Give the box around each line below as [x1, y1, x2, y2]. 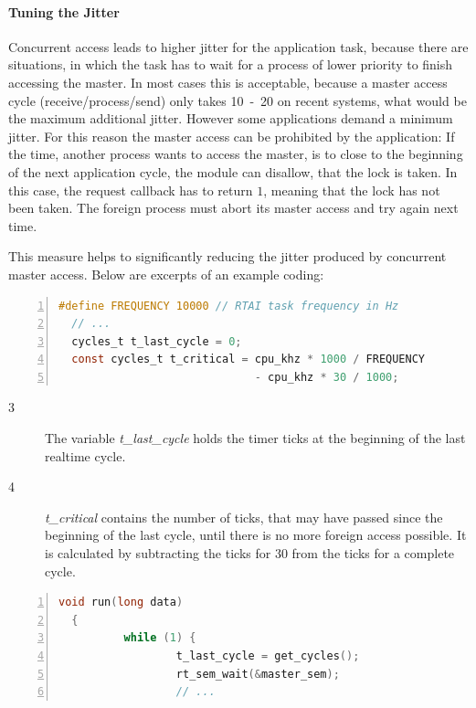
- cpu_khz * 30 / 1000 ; [254, 370, 399, 384]
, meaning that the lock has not [263, 180, 440, 199]
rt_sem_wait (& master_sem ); [175, 667, 340, 681]
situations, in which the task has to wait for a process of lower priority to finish [8, 55, 453, 74]
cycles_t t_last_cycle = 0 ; [71, 334, 242, 348]
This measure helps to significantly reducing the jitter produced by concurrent [8, 247, 447, 266]
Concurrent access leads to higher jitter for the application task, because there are [8, 37, 469, 56]
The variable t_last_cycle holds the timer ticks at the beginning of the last [45, 428, 466, 448]
